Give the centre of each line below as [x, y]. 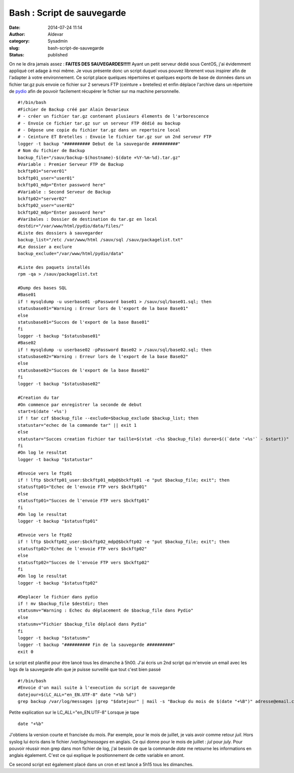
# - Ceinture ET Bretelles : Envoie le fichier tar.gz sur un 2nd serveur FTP [115, 137]
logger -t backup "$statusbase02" [59, 384]
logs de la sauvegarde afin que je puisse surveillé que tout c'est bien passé [85, 670]
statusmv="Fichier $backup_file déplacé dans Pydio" [82, 624]
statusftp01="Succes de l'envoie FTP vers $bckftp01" [84, 501]
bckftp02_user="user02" [46, 206]
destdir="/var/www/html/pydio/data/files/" [71, 226]
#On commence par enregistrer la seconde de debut [80, 404]
